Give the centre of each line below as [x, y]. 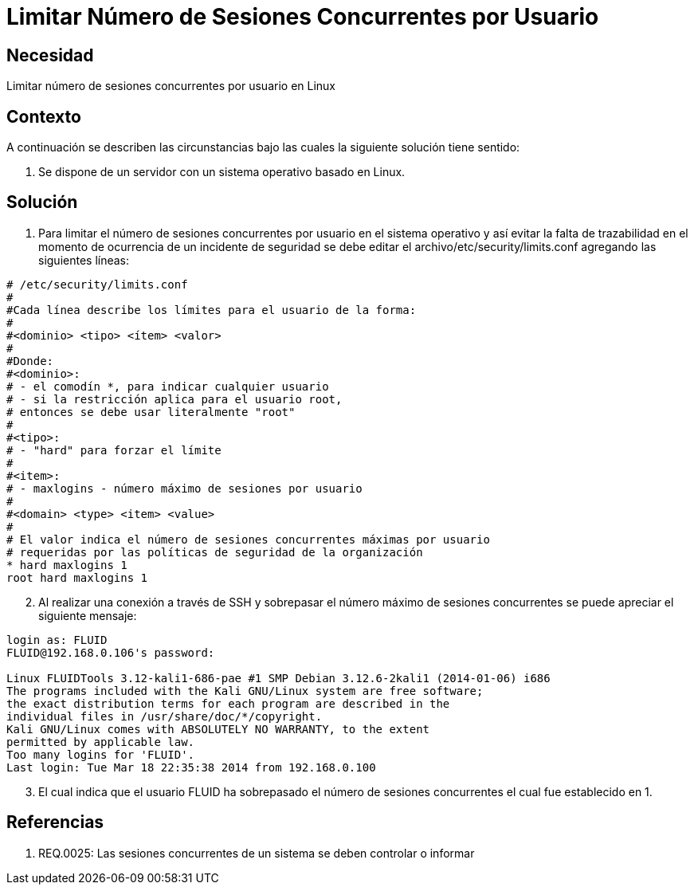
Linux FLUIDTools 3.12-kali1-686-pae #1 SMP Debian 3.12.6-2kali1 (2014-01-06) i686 [278, 678]
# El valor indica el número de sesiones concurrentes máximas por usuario [248, 539]
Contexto [44, 116]
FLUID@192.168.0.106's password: [111, 652]
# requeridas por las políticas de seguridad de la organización [215, 552]
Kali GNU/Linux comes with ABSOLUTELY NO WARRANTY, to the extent [218, 729]
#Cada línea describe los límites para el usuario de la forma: [212, 310]
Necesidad [50, 55]
